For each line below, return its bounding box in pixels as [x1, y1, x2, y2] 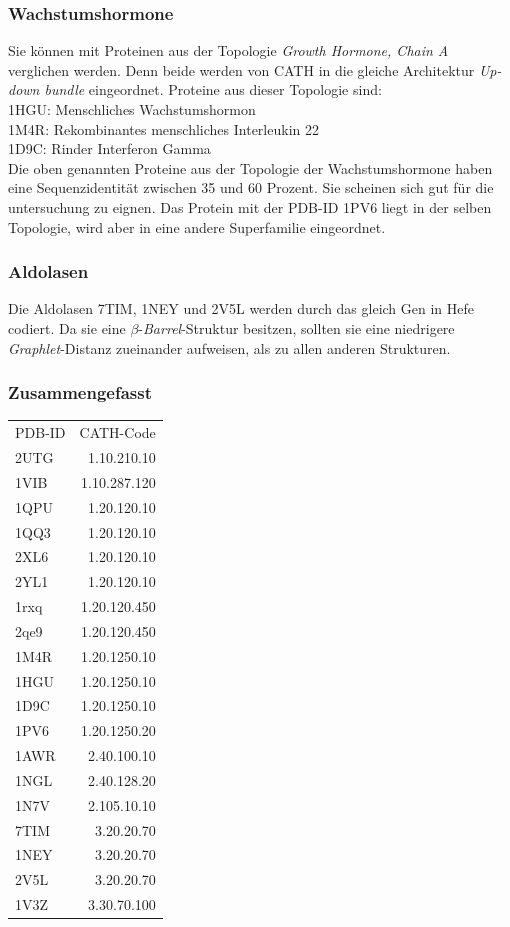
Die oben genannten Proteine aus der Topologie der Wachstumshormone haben [8, 157, 493, 178]
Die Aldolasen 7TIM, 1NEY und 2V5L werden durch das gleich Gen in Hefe [8, 298, 475, 319]
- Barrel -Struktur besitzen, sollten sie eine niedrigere [138, 317, 455, 338]
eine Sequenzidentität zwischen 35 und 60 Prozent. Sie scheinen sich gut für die [8, 177, 494, 198]
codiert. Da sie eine [8, 317, 126, 338]
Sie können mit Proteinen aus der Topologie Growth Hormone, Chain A [8, 40, 449, 61]
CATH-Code [79, 422, 156, 443]
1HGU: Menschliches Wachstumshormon [8, 99, 256, 119]
